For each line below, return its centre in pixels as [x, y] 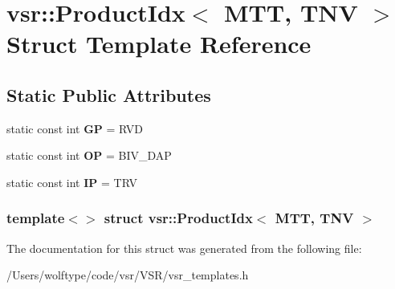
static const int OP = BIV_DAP [89, 155]
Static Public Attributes [109, 94]
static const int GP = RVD [75, 128]
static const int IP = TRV [72, 182]
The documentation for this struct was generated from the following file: [184, 248]
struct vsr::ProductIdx [178, 218]
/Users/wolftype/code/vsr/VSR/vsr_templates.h [128, 275]
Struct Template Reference [159, 44]
